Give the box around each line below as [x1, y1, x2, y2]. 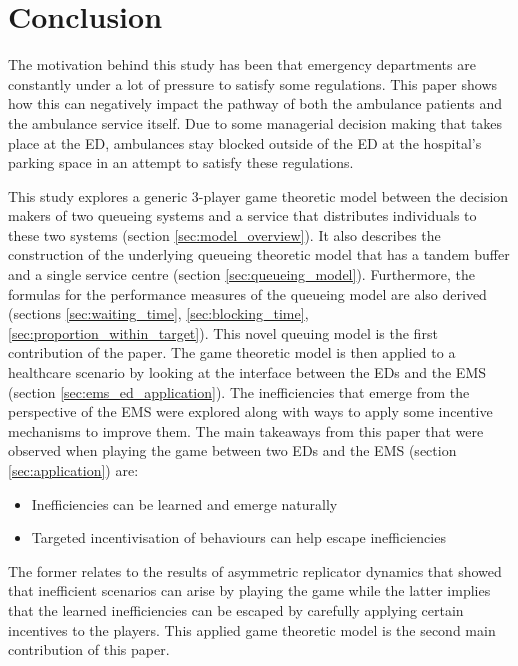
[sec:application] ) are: [8, 460, 139, 480]
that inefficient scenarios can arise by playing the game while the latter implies [8, 580, 491, 601]
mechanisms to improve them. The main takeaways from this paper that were [8, 420, 484, 441]
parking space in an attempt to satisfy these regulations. [8, 152, 354, 173]
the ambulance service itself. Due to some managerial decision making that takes [8, 112, 503, 133]
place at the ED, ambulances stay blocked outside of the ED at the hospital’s [8, 132, 482, 153]
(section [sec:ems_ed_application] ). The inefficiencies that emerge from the [8, 381, 470, 402]
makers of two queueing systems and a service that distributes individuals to [8, 205, 477, 226]
